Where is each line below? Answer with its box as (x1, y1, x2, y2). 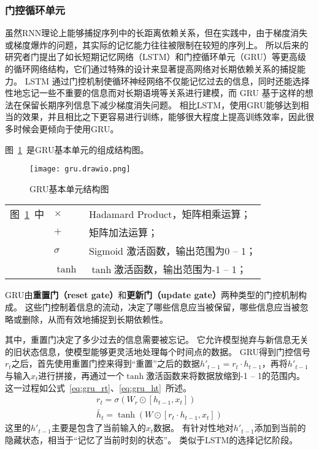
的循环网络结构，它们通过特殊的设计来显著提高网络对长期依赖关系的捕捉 (5, 62, 297, 75)
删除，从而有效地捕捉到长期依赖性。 (21, 312, 168, 325)
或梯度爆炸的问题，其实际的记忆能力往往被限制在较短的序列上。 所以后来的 (5, 38, 309, 51)
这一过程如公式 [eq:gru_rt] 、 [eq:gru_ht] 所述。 (5, 381, 191, 394)
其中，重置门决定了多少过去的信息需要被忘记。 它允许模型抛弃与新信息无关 (5, 333, 309, 346)
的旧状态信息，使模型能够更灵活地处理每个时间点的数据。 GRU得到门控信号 (5, 345, 311, 358)
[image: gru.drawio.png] (29, 165, 131, 174)
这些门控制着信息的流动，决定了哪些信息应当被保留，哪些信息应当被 (25, 301, 300, 313)
